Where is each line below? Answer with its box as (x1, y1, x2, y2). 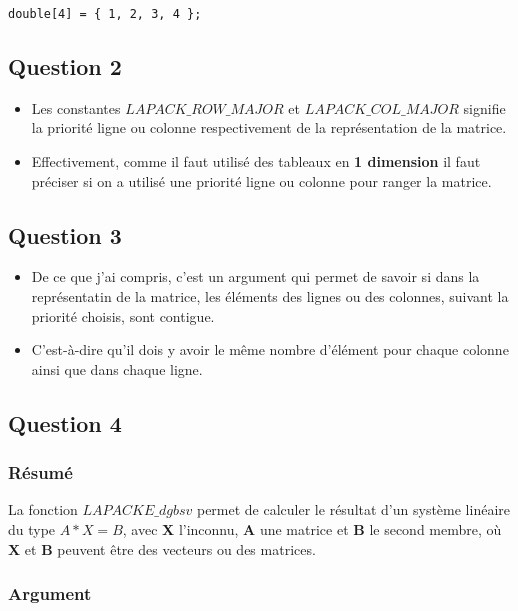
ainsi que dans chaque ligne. (31, 358, 203, 379)
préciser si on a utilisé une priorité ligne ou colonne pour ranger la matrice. (31, 170, 492, 191)
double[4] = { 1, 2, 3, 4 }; (8, 7, 202, 21)
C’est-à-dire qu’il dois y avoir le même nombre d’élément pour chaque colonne (31, 339, 509, 360)
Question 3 (8, 219, 122, 250)
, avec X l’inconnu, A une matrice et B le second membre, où (122, 519, 502, 539)
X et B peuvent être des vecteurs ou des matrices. (8, 538, 316, 559)
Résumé (8, 460, 73, 485)
